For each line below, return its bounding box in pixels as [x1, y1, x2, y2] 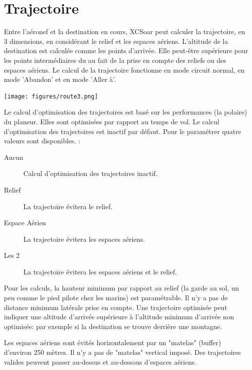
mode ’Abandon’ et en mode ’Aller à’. [4, 74, 116, 84]
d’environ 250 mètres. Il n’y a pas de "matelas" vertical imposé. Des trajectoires [4, 347, 241, 357]
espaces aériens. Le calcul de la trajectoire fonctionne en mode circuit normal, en [4, 64, 245, 75]
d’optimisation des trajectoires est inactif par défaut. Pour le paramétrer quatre [4, 126, 241, 136]
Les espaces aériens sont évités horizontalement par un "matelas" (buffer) [4, 337, 221, 348]
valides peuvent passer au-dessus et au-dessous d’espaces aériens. [4, 356, 197, 367]
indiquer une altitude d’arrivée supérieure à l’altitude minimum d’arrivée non [4, 312, 234, 322]
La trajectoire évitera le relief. [23, 201, 113, 211]
